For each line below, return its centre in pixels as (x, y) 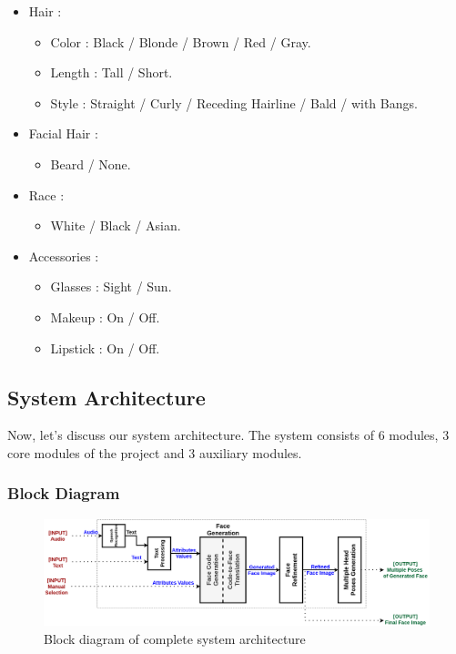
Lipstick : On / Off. (105, 347)
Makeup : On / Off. (105, 317)
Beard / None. (91, 163)
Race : (46, 194)
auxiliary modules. (250, 452)
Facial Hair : (63, 133)
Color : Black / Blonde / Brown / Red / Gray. (181, 41)
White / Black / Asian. (116, 225)
